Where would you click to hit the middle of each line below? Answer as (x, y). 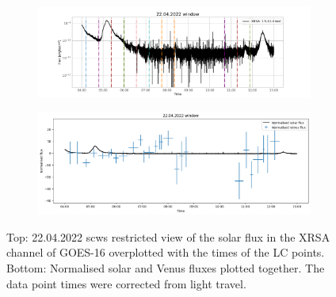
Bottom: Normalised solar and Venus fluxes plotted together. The (166, 267)
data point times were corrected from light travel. (126, 283)
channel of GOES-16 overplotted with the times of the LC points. (166, 252)
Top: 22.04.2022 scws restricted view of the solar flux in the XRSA (168, 236)
